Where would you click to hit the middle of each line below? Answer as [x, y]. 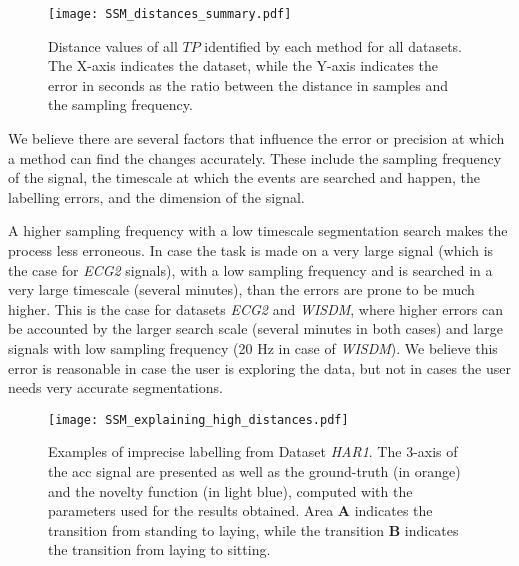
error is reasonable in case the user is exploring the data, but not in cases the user [259, 367]
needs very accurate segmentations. [115, 387]
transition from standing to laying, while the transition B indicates [253, 529]
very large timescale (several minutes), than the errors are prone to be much [241, 289]
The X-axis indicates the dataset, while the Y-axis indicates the [243, 65]
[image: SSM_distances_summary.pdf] [170, 14]
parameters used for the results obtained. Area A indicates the [240, 510]
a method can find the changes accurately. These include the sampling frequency [255, 157]
